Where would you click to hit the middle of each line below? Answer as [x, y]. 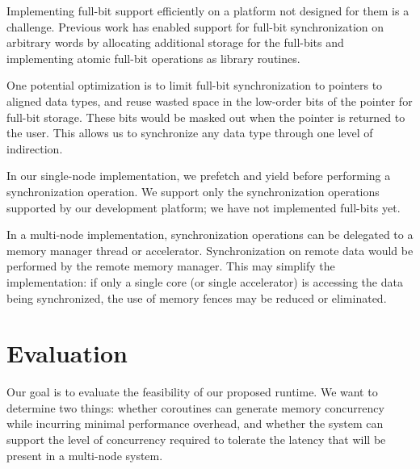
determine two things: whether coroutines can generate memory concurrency [195, 407]
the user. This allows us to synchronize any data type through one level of [190, 133]
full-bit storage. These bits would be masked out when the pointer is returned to [206, 117]
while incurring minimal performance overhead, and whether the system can [195, 423]
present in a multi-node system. [85, 455]
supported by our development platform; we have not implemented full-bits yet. [204, 207]
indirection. [35, 148]
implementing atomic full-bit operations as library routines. [153, 58]
